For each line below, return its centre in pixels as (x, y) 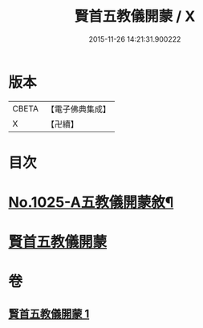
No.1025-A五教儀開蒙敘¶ (91, 202)
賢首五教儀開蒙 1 (49, 314)
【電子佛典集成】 (78, 109)
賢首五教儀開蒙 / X (135, 16)
